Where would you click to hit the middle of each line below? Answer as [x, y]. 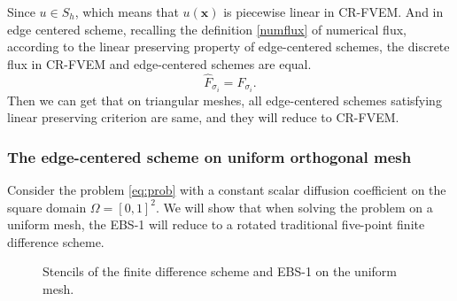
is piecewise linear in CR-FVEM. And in [333, 12]
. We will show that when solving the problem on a [294, 207]
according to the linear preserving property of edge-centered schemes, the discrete [228, 46]
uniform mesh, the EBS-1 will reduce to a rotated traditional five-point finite [216, 224]
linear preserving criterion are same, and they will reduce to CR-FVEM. [203, 117]
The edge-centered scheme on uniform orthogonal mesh [209, 156]
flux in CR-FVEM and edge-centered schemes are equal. [159, 63]
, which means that [127, 12]
